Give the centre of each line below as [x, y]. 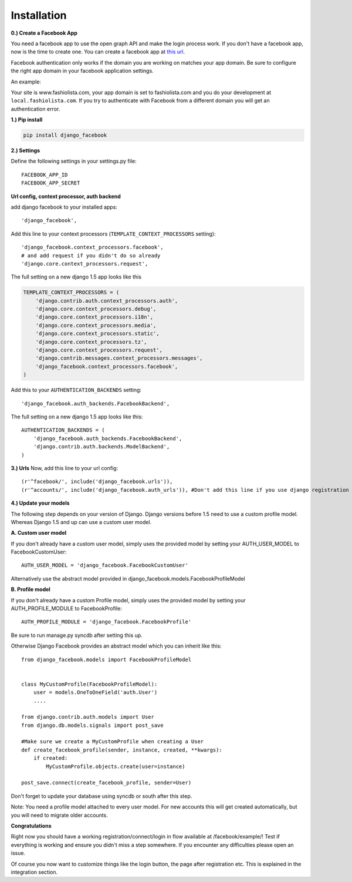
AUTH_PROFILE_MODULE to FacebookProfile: [67, 609]
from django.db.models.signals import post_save [92, 725]
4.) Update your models [40, 503]
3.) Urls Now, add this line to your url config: [65, 468]
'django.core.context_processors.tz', [91, 342]
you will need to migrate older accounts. [59, 815]
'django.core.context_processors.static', [97, 334]
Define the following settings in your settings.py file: [74, 161]
